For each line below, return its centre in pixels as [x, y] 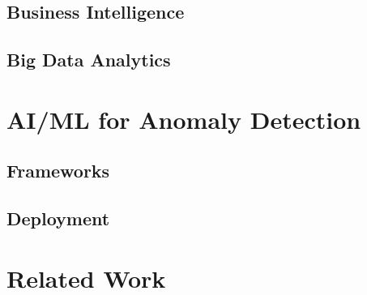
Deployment [58, 218]
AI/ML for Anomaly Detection [184, 119]
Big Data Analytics [89, 60]
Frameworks [58, 171]
